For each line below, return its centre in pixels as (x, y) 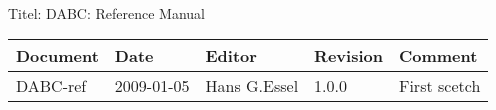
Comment (438, 56)
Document (57, 56)
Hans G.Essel (252, 86)
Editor (231, 56)
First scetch (439, 86)
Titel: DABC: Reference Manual (106, 12)
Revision (348, 56)
